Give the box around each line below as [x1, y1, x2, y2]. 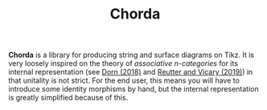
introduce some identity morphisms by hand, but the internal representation [8, 84, 259, 94]
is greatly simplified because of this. [8, 93, 129, 103]
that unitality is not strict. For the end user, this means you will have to [8, 75, 240, 85]
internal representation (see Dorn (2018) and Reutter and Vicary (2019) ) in [8, 67, 253, 77]
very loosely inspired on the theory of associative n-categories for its [8, 59, 239, 68]
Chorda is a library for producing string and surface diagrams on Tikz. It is [8, 50, 255, 60]
